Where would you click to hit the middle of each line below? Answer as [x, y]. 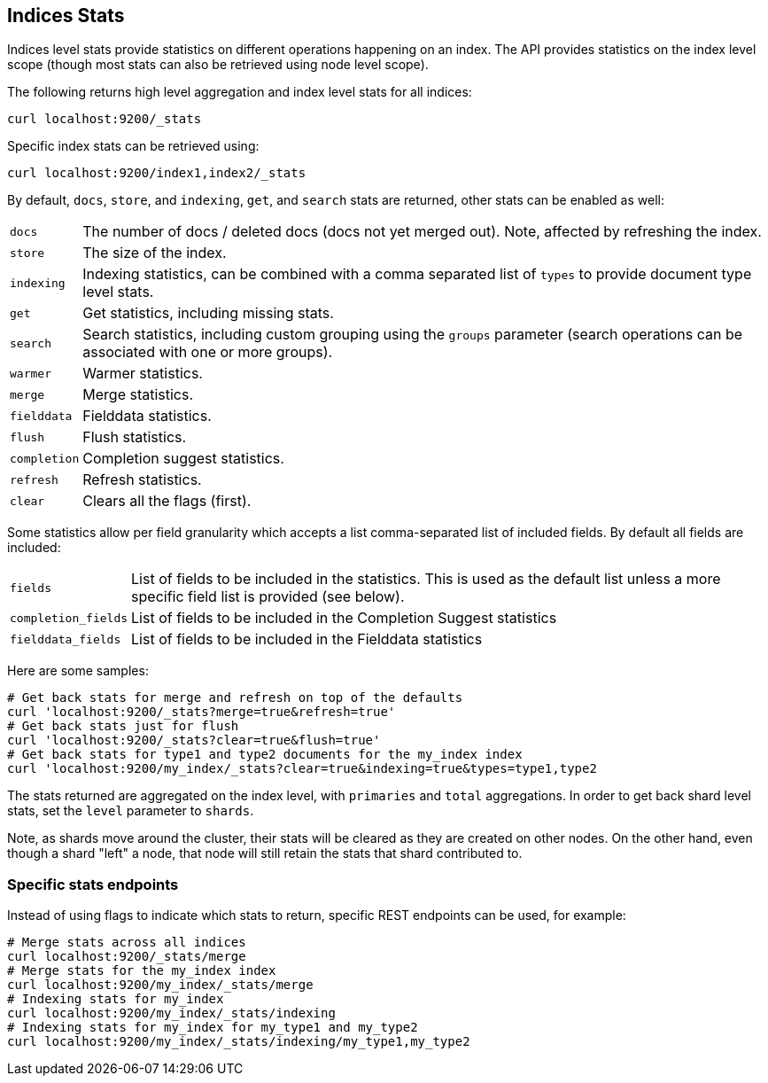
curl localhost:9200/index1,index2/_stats [157, 173]
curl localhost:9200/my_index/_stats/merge [160, 985]
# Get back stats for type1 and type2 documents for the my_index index [265, 755]
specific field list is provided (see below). [268, 597]
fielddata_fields [66, 639]
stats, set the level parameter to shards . [131, 811]
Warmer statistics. [143, 374]
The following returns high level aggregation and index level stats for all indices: [240, 92]
